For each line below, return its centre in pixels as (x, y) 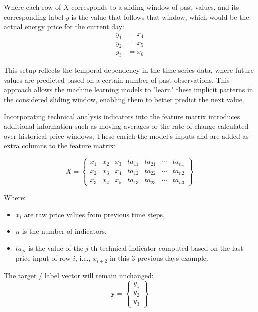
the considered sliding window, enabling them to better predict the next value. (124, 99)
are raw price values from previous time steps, (94, 214)
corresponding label (34, 16)
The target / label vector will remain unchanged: (79, 275)
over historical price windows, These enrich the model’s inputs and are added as (126, 135)
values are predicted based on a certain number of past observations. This (117, 79)
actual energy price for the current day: (64, 26)
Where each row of (33, 7)
